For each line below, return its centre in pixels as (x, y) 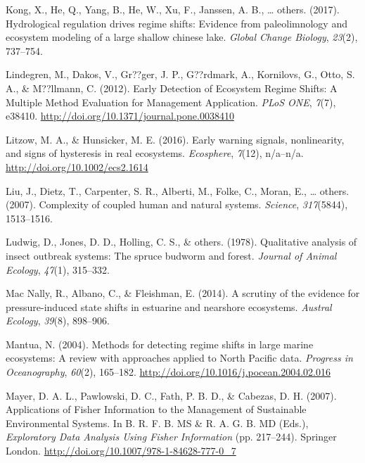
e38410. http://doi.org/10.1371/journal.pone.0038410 (120, 116)
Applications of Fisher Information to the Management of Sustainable (156, 409)
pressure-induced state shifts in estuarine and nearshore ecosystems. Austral (169, 306)
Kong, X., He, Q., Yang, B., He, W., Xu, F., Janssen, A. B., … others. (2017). (173, 9)
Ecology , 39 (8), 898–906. (58, 321)
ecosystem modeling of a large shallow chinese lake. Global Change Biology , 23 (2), (182, 37)
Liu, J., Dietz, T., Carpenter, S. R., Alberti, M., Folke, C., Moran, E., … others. (178, 190)
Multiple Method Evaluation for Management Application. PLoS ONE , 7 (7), (171, 102)
